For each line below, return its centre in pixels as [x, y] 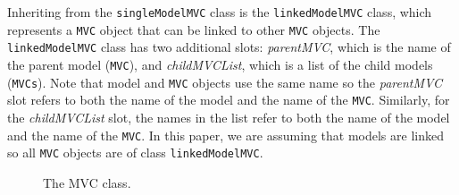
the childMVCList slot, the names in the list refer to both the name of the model [229, 117]
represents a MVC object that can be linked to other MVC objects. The [194, 29]
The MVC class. [87, 182]
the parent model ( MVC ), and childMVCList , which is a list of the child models [220, 64]
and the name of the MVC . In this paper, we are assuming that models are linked [225, 135]
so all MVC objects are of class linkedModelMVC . [135, 153]
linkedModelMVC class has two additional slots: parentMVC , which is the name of [229, 47]
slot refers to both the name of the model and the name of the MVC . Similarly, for [229, 100]
